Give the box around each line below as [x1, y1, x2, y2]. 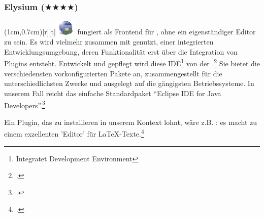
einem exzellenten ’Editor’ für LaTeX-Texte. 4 [4, 127, 144, 139]
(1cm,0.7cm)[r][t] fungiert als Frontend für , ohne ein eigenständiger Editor [4, 26, 256, 37]
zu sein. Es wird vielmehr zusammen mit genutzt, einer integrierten [4, 36, 214, 47]
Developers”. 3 [4, 98, 45, 110]
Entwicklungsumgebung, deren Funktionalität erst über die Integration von [4, 46, 238, 57]
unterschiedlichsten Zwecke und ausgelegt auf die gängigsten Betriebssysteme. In [4, 78, 254, 89]
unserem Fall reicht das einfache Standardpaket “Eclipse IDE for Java [4, 88, 221, 98]
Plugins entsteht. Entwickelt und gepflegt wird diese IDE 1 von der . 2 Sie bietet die [4, 57, 260, 69]
